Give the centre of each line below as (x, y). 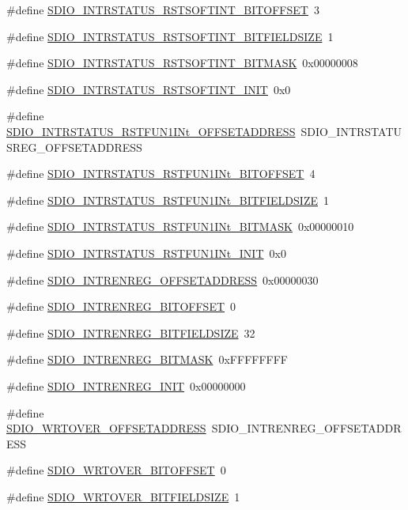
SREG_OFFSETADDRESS (74, 147)
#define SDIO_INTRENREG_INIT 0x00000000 (126, 385)
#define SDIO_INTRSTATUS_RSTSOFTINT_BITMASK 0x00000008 (182, 63)
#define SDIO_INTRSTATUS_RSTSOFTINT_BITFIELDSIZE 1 (170, 36)
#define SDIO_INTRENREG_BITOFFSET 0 (121, 306)
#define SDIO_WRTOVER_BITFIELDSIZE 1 (123, 496)
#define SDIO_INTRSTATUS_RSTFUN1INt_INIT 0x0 (146, 253)
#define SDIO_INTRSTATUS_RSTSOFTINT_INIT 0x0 (149, 89)
